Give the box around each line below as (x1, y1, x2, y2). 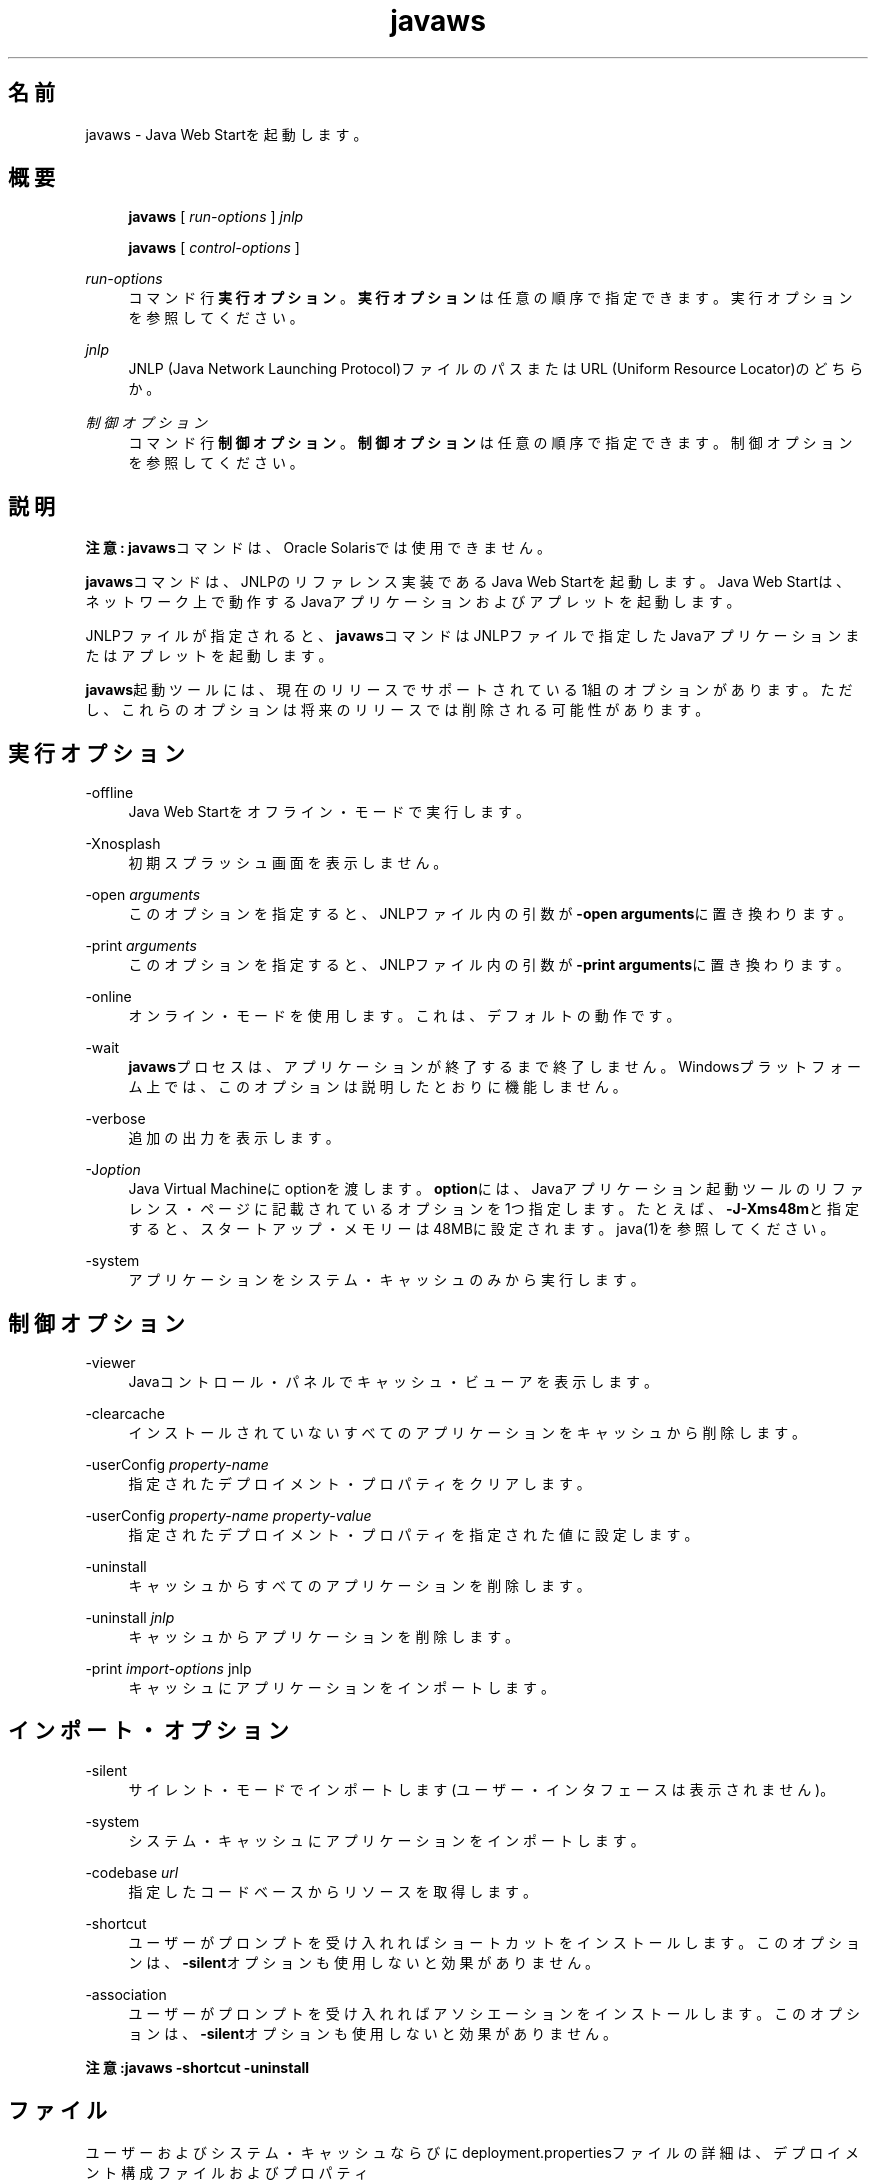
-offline (85, 784, 134, 802)
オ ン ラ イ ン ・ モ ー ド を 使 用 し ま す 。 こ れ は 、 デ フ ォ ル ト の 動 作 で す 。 (128, 1007, 681, 1025)
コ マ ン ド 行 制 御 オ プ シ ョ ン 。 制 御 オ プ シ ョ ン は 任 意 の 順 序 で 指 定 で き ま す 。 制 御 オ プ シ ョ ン (128, 434, 853, 452)
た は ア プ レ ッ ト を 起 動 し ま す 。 (85, 647, 333, 665)
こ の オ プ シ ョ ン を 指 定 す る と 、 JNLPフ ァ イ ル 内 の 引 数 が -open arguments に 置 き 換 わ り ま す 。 (128, 905, 852, 923)
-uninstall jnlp (85, 1608, 175, 1626)
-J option (85, 1161, 141, 1179)
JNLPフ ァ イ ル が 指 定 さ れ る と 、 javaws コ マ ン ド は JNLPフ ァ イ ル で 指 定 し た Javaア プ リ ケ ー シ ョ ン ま (85, 627, 860, 645)
